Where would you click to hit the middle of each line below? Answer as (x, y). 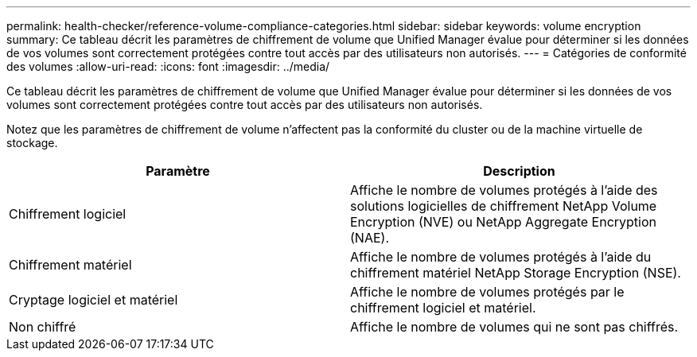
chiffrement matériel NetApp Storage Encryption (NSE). (516, 273)
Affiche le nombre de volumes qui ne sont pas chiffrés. (514, 327)
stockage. (32, 143)
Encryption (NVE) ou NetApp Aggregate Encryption (503, 222)
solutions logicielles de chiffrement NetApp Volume (504, 206)
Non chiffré (43, 327)
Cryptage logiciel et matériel (93, 300)
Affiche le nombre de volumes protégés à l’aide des (504, 190)
